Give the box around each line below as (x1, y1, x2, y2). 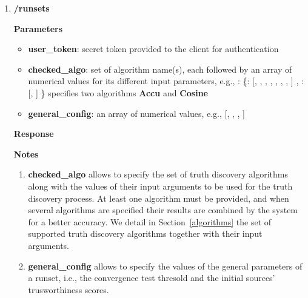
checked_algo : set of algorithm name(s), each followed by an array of (28, 62, 292, 75)
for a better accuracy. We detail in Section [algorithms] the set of (28, 215, 272, 228)
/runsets (13, 2, 50, 14)
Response (13, 127, 54, 140)
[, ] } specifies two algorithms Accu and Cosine (28, 86, 208, 99)
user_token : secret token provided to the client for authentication (28, 42, 279, 55)
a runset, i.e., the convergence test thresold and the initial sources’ (28, 271, 275, 284)
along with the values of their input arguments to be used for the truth (28, 179, 293, 192)
